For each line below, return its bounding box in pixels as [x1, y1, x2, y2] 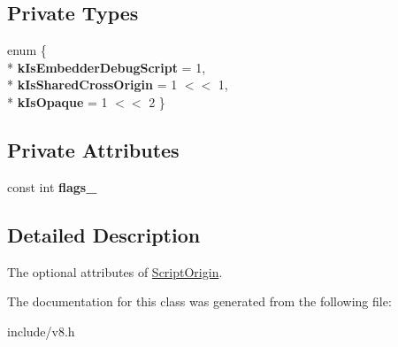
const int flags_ [7, 177, 97, 196]
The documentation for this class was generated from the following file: [7, 292, 392, 311]
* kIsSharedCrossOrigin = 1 [7, 75, 178, 94]
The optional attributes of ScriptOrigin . [7, 262, 223, 281]
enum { [7, 41, 47, 59]
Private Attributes [7, 135, 180, 163]
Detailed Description [7, 220, 201, 248]
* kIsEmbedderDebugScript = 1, [7, 58, 206, 76]
